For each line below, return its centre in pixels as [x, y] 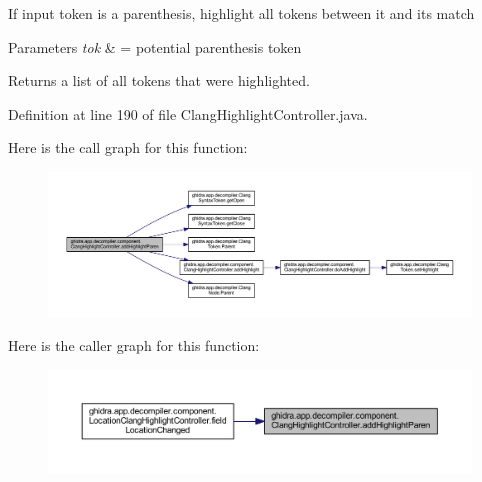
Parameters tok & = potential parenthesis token [155, 46]
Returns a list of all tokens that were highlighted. [159, 80]
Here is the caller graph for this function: [134, 344]
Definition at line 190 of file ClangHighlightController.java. [188, 113]
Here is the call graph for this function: [128, 147]
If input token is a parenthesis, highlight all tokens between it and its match [241, 13]
